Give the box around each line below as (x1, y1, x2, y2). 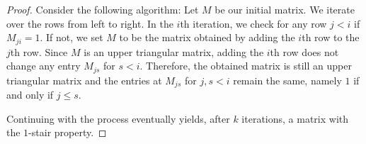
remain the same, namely (233, 72, 342, 87)
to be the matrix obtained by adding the (119, 30, 295, 45)
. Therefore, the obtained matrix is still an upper (139, 58, 352, 73)
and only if (6, 87, 54, 102)
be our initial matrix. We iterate (215, 2, 355, 16)
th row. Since (10, 44, 68, 59)
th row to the (302, 30, 360, 45)
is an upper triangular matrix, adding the (84, 44, 264, 59)
